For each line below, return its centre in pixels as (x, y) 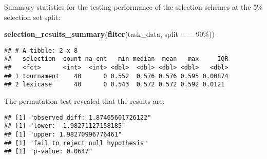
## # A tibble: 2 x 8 (41, 50)
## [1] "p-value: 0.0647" (48, 152)
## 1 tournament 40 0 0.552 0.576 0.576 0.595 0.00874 (116, 76)
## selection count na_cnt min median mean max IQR (116, 59)
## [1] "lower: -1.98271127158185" (65, 126)
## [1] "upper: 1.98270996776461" (63, 134)
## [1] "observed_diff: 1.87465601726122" (78, 117)
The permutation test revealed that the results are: (84, 101)
